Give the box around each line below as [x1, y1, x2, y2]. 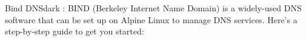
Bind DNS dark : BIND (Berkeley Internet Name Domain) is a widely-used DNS [5, 2, 302, 14]
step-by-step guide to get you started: [5, 25, 144, 37]
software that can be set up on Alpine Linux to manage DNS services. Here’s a [5, 13, 298, 26]
